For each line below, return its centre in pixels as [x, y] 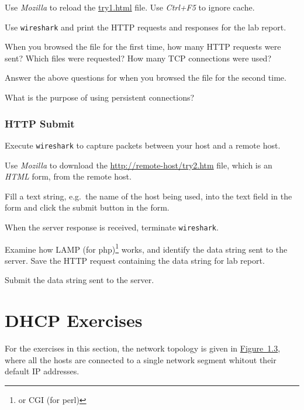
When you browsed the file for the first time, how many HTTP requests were [143, 46]
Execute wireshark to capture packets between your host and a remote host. [143, 145]
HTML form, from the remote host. [68, 176]
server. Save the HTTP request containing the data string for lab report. [135, 260]
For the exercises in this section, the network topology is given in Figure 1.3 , [143, 348]
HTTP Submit [40, 123]
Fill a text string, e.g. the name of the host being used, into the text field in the [148, 196]
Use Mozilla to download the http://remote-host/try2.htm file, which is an [139, 165]
